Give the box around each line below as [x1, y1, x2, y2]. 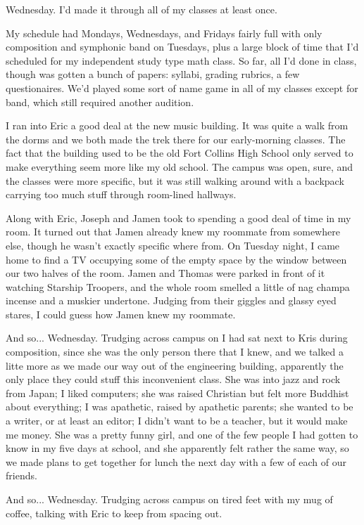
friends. [6, 468, 37, 483]
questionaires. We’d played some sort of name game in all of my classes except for [6, 80, 358, 95]
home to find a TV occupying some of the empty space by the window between [6, 252, 347, 266]
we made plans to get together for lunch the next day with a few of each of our [6, 454, 346, 469]
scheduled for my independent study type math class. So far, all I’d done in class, [6, 53, 357, 67]
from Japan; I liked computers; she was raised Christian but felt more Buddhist [6, 385, 349, 400]
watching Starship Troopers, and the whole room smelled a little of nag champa [6, 279, 350, 294]
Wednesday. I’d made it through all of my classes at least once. [6, 2, 277, 16]
